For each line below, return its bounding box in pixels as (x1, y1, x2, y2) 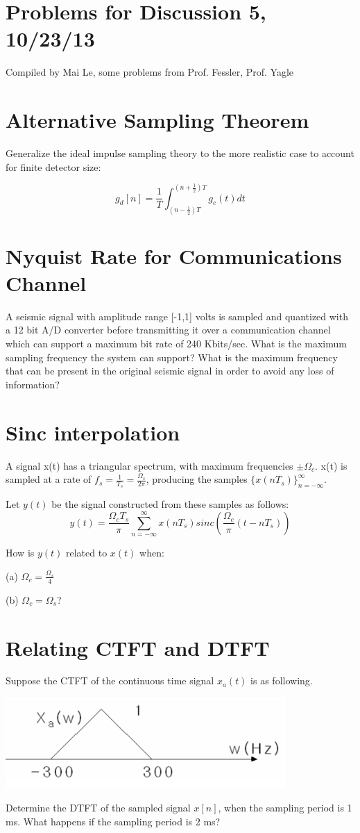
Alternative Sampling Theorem (6, 106, 309, 134)
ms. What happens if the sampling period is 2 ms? (6, 814, 221, 828)
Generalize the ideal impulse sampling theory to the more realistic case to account (6, 146, 354, 160)
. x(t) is (315, 458, 348, 472)
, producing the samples (146, 472, 248, 486)
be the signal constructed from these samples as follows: (51, 497, 289, 511)
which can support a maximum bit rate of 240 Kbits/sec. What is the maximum (6, 336, 347, 351)
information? (6, 377, 60, 391)
